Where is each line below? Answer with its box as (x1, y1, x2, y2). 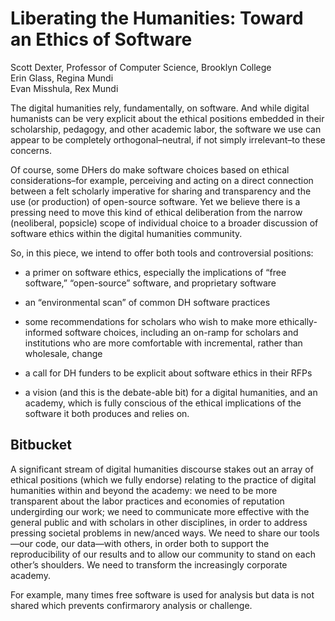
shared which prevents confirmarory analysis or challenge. (10, 599, 253, 611)
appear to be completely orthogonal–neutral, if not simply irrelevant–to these (10, 133, 326, 146)
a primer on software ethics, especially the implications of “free (24, 266, 287, 278)
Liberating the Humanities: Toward (10, 7, 304, 30)
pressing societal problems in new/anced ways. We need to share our (10, 527, 298, 539)
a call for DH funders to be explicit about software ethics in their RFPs (24, 367, 313, 379)
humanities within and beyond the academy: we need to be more (10, 484, 278, 496)
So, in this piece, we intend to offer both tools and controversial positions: (10, 247, 314, 259)
